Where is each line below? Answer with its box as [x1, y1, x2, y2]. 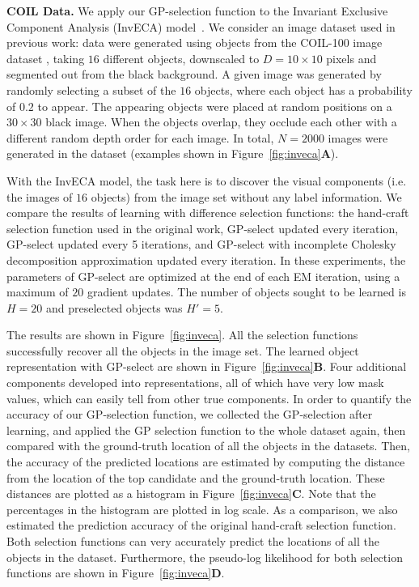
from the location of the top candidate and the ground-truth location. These [6, 469, 385, 486]
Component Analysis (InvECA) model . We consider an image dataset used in [6, 18, 396, 35]
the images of [6, 188, 73, 205]
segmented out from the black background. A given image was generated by [6, 66, 382, 83]
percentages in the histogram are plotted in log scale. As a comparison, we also [6, 500, 398, 517]
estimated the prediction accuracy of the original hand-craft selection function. [6, 517, 396, 534]
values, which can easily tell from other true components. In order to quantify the [6, 389, 412, 406]
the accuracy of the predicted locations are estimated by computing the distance [6, 453, 405, 470]
